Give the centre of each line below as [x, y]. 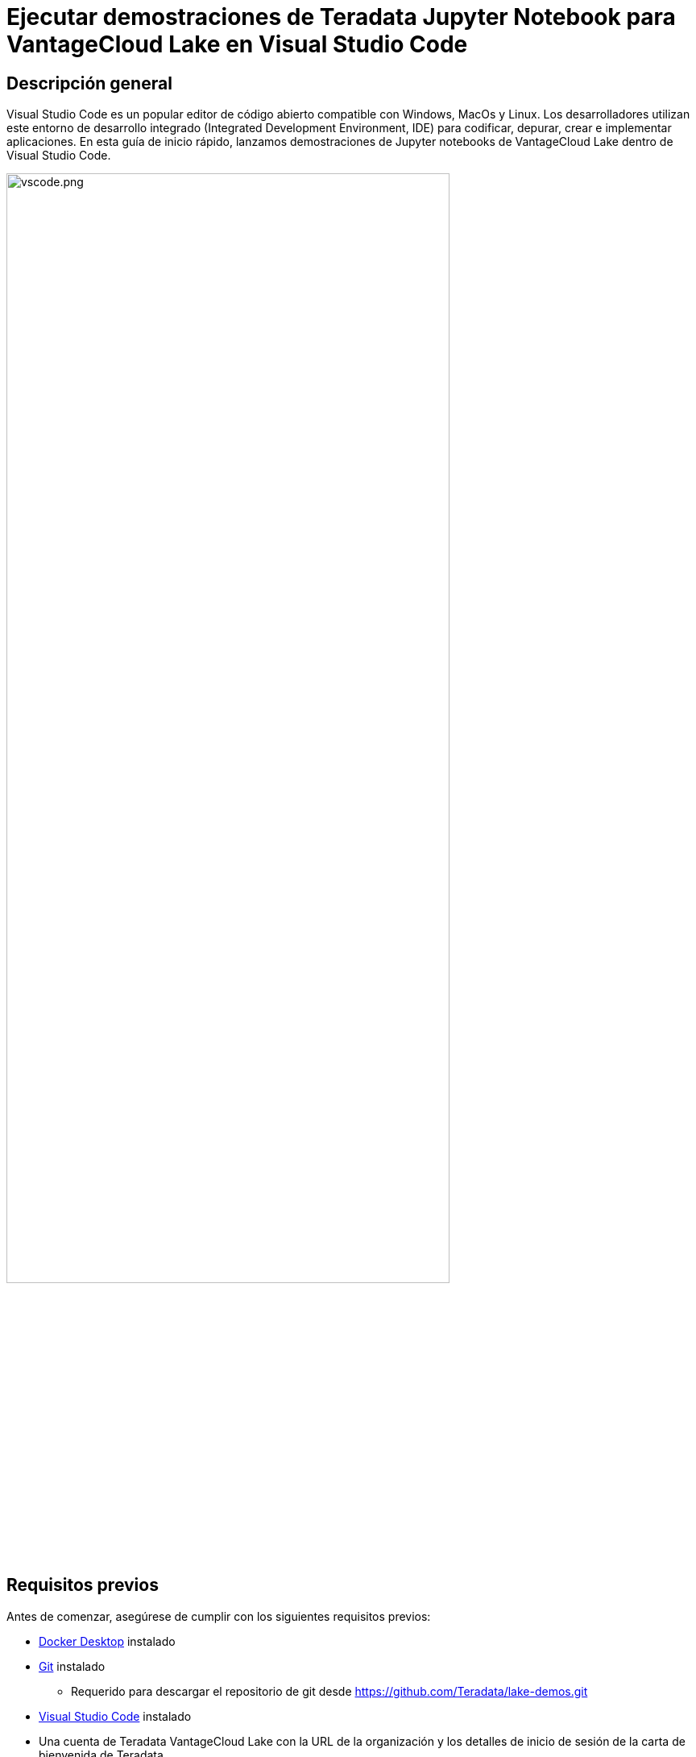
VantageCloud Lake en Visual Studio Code [237, 44]
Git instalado [72, 1666]
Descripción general [89, 83]
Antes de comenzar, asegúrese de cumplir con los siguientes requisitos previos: [219, 1616]
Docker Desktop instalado [107, 1641]
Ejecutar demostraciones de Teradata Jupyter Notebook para [341, 17]
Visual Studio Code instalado [115, 1716]
